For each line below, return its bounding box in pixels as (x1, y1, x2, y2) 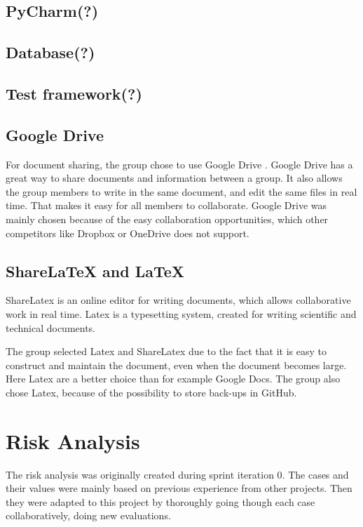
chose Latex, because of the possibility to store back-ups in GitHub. (6, 385, 297, 399)
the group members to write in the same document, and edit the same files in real (6, 184, 357, 199)
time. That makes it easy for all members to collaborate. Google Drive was (6, 198, 327, 213)
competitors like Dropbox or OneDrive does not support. (6, 225, 249, 240)
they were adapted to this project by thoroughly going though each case (6, 494, 315, 509)
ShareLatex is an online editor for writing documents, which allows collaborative (6, 293, 351, 307)
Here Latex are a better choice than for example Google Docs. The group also (6, 371, 341, 386)
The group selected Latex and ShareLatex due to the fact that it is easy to (6, 344, 327, 359)
